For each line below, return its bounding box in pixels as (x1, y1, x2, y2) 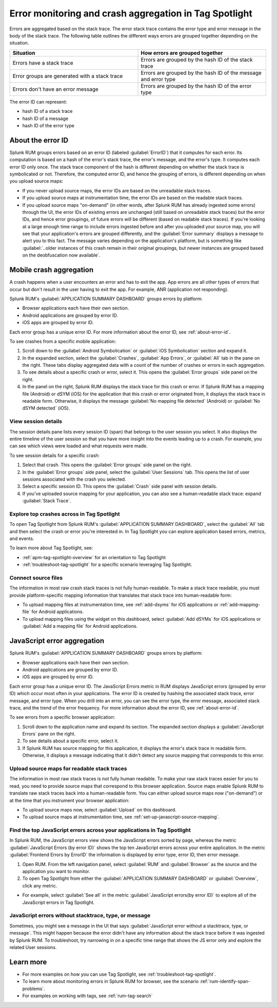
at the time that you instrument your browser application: (9, 797, 130, 803)
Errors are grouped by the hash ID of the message (141, 69, 262, 76)
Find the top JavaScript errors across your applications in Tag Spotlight (9, 826, 191, 834)
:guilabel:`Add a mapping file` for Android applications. (22, 623, 138, 629)
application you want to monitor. (22, 868, 91, 875)
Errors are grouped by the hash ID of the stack (141, 56, 253, 63)
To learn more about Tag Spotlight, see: (9, 545, 93, 551)
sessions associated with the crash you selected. (22, 476, 126, 482)
